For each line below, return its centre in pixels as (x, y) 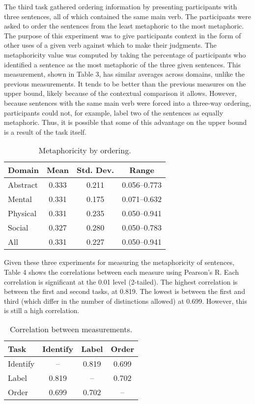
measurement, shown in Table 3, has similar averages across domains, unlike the (124, 74)
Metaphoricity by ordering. (85, 150)
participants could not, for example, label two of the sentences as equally (114, 112)
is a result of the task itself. (45, 131)
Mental (20, 199)
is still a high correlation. (42, 310)
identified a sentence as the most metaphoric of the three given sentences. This (122, 64)
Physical (22, 213)
